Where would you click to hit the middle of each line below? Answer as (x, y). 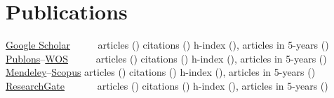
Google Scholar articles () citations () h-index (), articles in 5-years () (167, 45)
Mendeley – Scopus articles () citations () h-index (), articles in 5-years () (161, 72)
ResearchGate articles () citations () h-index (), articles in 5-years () (167, 85)
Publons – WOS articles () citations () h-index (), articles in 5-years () (166, 58)
